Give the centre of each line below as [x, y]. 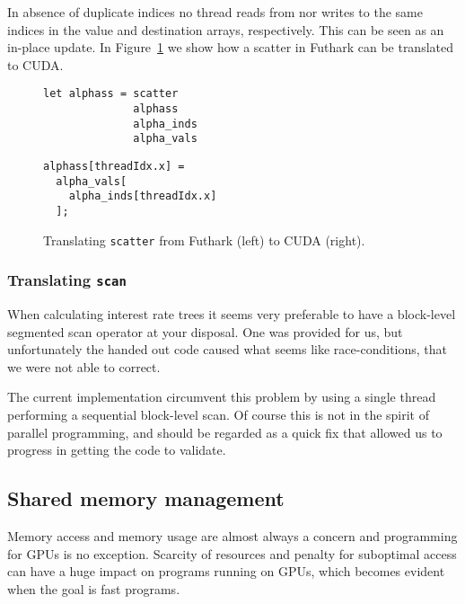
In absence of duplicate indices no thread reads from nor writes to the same [215, 12]
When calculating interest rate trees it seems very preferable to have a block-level [232, 314]
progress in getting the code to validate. [117, 450]
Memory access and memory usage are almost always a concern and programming [232, 536]
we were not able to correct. [84, 366]
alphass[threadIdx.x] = [114, 166]
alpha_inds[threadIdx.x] [143, 196]
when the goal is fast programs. [94, 588]
